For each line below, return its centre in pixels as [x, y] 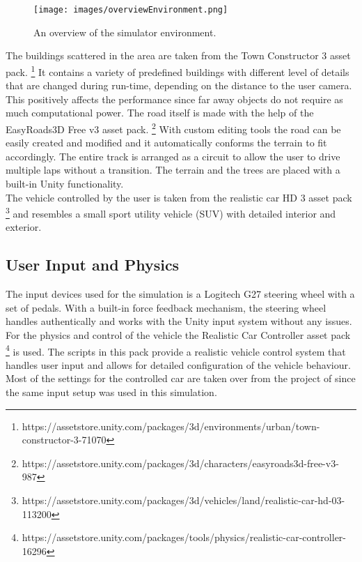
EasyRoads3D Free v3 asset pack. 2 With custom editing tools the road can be [173, 128]
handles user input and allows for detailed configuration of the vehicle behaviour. [178, 364]
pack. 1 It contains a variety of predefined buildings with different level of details [178, 70]
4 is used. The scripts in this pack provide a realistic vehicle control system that [176, 350]
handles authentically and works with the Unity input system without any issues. [179, 321]
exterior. [24, 227]
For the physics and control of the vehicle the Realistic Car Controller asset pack [178, 334]
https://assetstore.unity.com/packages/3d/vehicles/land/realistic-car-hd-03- [183, 500]
